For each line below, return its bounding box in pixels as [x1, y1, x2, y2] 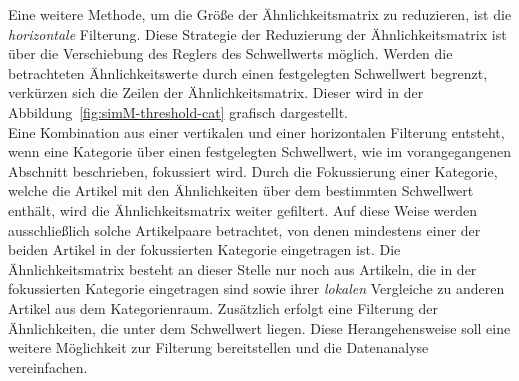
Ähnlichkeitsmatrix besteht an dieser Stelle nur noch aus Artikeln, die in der [8, 258, 477, 279]
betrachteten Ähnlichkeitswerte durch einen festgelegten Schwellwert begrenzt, [8, 62, 488, 83]
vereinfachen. [8, 356, 88, 377]
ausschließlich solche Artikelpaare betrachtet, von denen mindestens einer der [8, 219, 481, 240]
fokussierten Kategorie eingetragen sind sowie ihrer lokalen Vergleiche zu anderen [8, 278, 505, 299]
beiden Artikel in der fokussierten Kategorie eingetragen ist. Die [8, 239, 401, 260]
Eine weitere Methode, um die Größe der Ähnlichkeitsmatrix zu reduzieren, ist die [8, 4, 512, 24]
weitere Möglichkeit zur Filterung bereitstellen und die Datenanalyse [8, 337, 429, 358]
